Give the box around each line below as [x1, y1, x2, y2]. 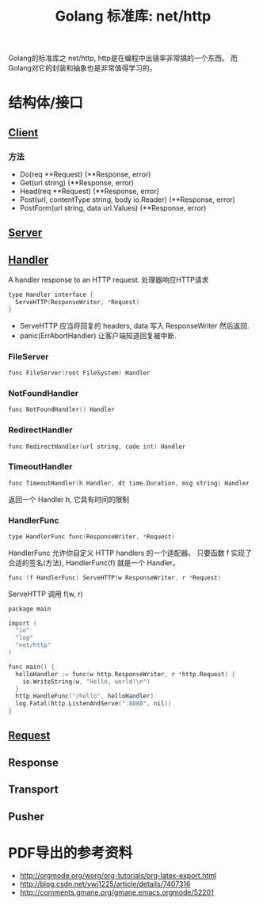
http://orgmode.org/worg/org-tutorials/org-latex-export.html [19, 870, 217, 880]
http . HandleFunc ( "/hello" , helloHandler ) [15, 692, 154, 701]
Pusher [8, 809, 45, 823]
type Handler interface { [8, 291, 93, 299]
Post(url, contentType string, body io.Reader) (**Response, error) [19, 195, 236, 204]
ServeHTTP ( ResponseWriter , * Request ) [15, 298, 140, 306]
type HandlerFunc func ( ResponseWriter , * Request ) [8, 532, 176, 541]
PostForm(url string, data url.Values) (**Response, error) [19, 203, 207, 213]
